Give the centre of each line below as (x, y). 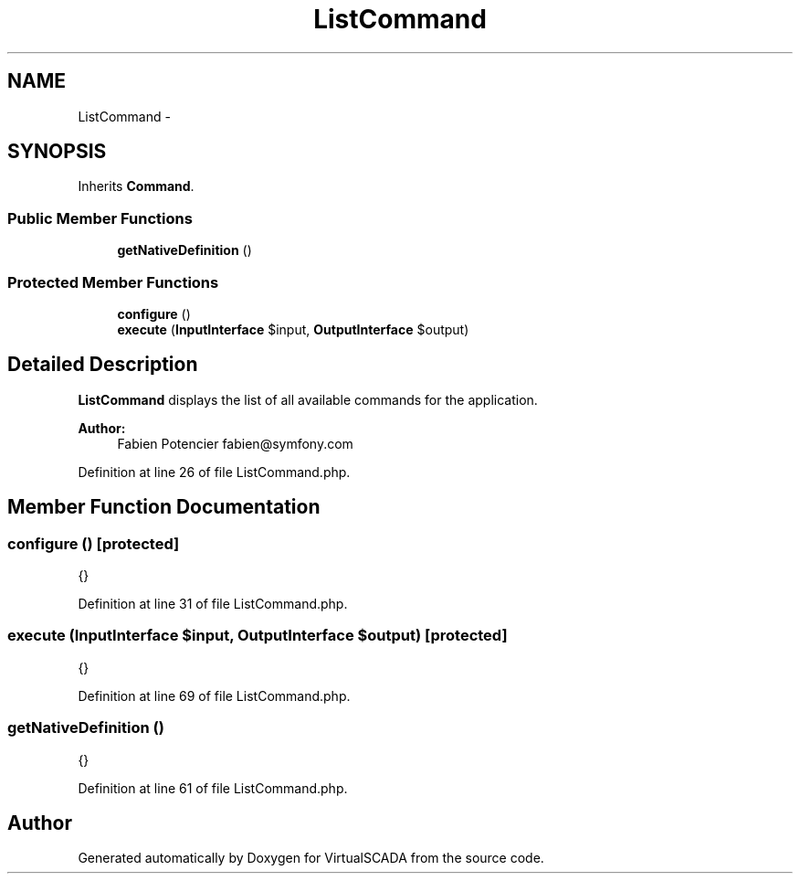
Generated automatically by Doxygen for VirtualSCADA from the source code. (311, 858)
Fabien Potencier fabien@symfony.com (235, 443)
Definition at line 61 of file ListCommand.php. (213, 788)
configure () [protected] (94, 543)
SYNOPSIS (57, 152)
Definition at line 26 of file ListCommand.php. (214, 472)
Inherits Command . (136, 186)
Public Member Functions (100, 218)
